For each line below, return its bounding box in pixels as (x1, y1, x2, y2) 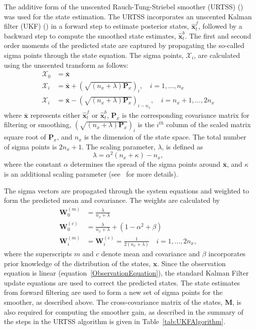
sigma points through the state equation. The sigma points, (4, 49, 184, 60)
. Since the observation (157, 258, 226, 268)
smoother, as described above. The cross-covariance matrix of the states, (4, 297, 223, 307)
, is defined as (162, 141, 203, 151)
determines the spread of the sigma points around (70, 159, 220, 169)
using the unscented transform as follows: (4, 59, 129, 70)
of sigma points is (4, 141, 57, 151)
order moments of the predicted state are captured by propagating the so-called (4, 40, 245, 50)
